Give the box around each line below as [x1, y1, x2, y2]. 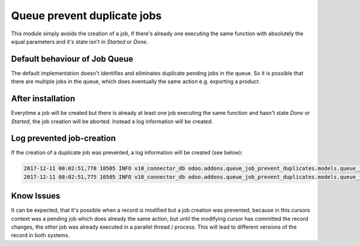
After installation [11, 93, 75, 104]
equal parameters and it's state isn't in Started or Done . [11, 38, 148, 45]
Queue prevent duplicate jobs [11, 9, 162, 22]
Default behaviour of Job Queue [11, 54, 134, 64]
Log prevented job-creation [11, 133, 116, 144]
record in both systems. [11, 232, 70, 239]
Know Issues [11, 191, 61, 201]
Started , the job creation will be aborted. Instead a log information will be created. [11, 117, 213, 125]
